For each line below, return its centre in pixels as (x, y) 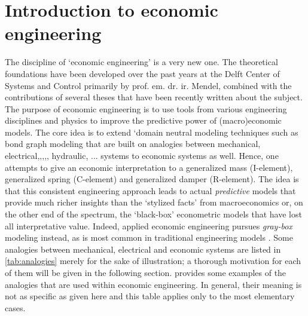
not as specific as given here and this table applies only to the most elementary (150, 296)
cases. (15, 307)
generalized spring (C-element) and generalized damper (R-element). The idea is (152, 179)
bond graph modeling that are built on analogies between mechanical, (133, 144)
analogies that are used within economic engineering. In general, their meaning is (153, 284)
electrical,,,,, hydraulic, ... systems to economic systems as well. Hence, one (142, 156)
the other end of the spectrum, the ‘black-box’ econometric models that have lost (153, 214)
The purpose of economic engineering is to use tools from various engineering (146, 108)
